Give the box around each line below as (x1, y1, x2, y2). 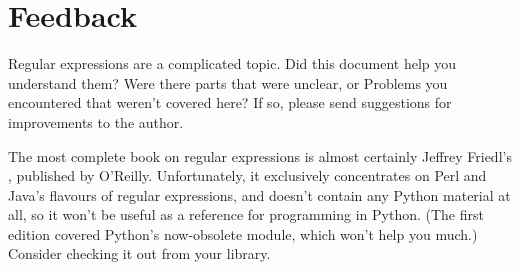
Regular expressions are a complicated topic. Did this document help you (8, 53, 457, 74)
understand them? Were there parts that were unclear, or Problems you (8, 72, 448, 93)
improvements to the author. (8, 111, 184, 132)
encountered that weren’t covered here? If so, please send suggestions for (8, 92, 452, 113)
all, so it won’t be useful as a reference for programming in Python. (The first (8, 204, 484, 225)
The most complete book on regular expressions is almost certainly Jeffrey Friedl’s (8, 145, 512, 166)
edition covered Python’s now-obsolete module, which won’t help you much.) (8, 223, 478, 244)
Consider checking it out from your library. (8, 243, 271, 264)
